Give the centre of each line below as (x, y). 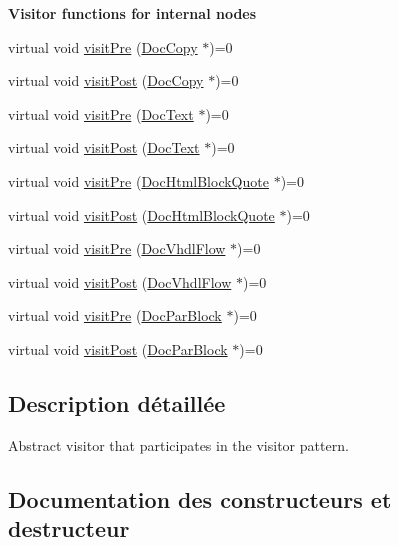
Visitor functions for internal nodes (132, 13)
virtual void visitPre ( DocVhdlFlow (117, 248)
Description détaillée (117, 402)
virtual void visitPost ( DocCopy (106, 80)
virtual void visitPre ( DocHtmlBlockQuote (138, 180)
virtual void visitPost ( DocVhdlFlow (120, 281)
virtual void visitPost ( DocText (104, 147)
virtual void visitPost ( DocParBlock (118, 348)
